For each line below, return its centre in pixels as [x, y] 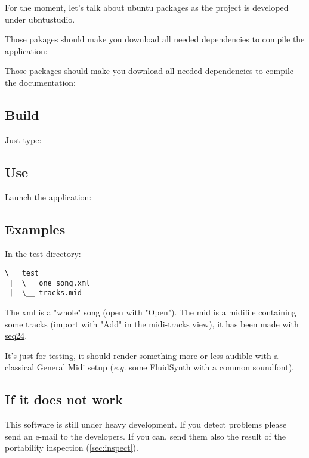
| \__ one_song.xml [50, 283]
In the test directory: [43, 254]
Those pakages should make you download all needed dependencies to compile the [155, 39]
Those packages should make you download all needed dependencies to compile [149, 71]
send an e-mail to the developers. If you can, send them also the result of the [145, 436]
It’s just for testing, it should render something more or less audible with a [142, 355]
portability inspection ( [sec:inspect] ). [72, 448]
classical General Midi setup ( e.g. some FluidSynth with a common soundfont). [150, 367]
